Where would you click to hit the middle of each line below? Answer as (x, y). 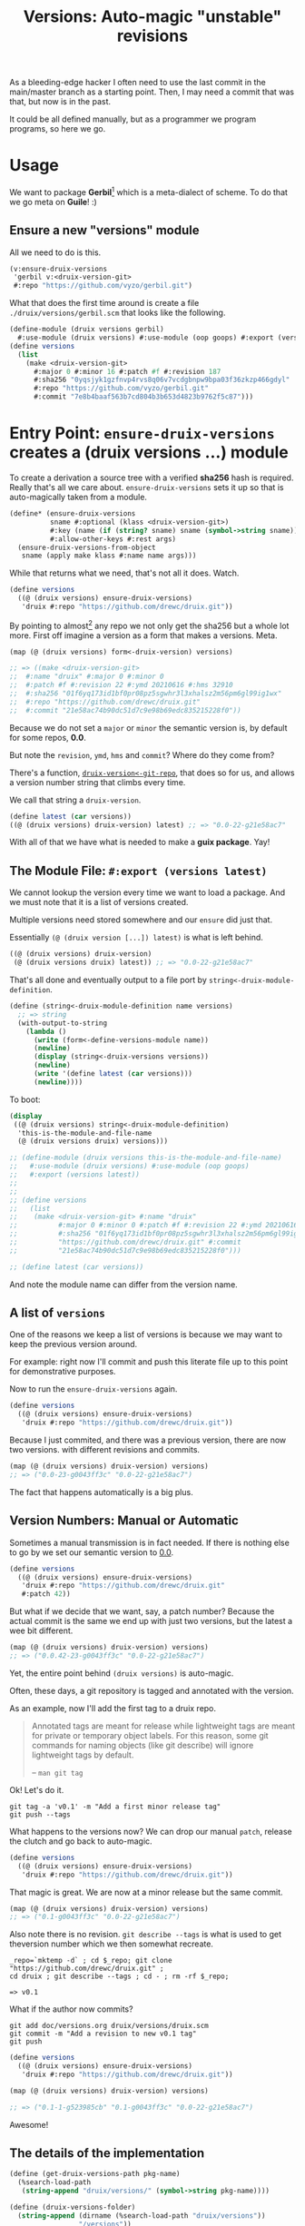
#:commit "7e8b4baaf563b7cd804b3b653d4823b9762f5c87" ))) (143, 397)
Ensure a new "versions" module (104, 230)
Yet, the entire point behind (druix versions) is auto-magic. (122, 1673)
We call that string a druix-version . (75, 800)
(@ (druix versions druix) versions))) (93, 1141)
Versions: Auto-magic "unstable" (152, 17)
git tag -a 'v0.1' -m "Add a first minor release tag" (115, 1807)
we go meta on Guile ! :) (53, 202)
